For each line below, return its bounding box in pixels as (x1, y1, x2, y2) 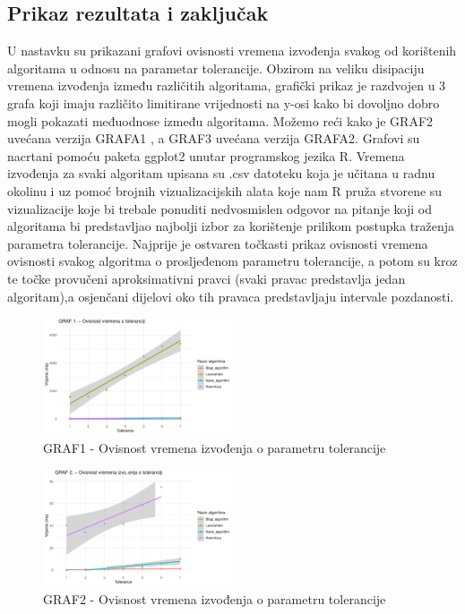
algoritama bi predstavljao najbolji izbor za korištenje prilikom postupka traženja (7, 217, 455, 235)
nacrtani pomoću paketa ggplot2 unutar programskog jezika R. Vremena (7, 146, 405, 165)
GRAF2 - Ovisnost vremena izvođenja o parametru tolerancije (43, 589, 386, 608)
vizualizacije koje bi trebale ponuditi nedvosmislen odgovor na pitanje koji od (7, 199, 432, 217)
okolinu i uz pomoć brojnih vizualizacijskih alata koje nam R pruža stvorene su (7, 181, 443, 200)
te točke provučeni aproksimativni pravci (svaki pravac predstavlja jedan (7, 269, 406, 287)
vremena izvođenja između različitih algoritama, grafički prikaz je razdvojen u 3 (7, 76, 446, 95)
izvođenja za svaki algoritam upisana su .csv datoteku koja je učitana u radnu (7, 164, 435, 183)
